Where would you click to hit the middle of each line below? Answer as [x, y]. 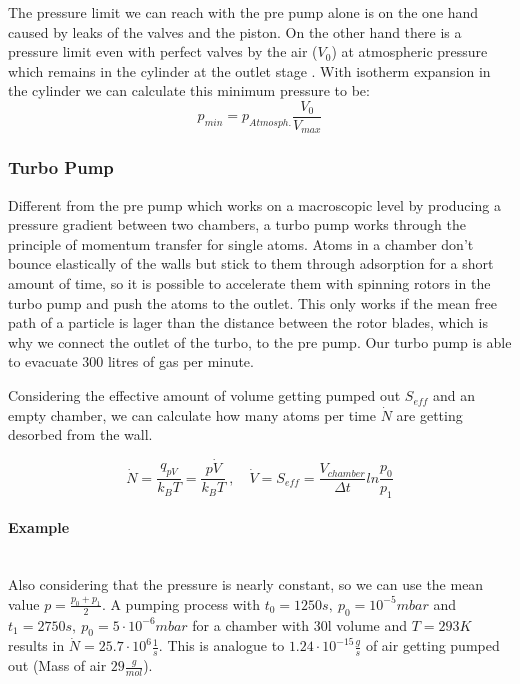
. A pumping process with [180, 603]
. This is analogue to [221, 645]
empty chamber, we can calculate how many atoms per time [192, 414]
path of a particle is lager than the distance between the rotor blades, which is [248, 322]
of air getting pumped [432, 645]
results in [36, 645]
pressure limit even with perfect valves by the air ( [163, 51]
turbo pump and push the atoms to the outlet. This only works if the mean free [252, 302]
